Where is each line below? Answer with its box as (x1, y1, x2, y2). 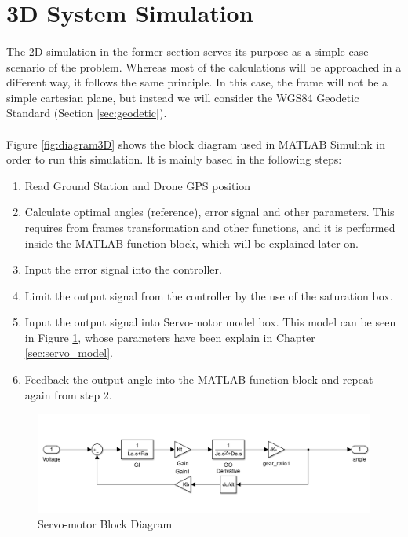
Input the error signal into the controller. (24, 261, 222, 278)
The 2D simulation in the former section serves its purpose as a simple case (6, 42, 369, 59)
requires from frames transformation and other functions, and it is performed (24, 219, 395, 235)
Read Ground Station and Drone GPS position (24, 177, 251, 193)
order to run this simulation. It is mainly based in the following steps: (6, 151, 342, 167)
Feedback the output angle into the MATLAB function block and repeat (24, 371, 373, 388)
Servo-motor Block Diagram (38, 516, 173, 532)
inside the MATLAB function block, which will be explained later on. (24, 234, 359, 251)
